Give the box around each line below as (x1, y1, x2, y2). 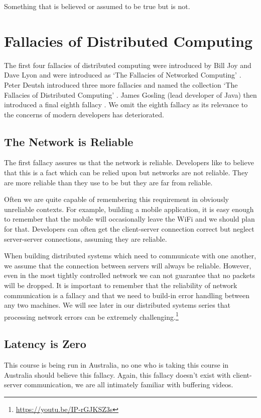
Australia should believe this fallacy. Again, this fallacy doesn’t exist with (4, 369, 231, 380)
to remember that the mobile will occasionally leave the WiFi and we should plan (4, 214, 255, 224)
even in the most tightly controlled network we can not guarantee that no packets (4, 270, 255, 281)
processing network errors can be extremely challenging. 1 (4, 310, 179, 322)
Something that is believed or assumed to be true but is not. (4, 1, 190, 11)
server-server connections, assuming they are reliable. (4, 233, 167, 244)
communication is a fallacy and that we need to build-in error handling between (4, 290, 250, 300)
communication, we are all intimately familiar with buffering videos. (24, 379, 233, 390)
